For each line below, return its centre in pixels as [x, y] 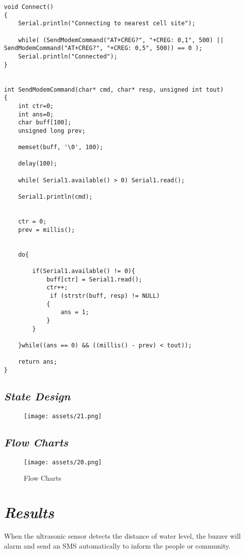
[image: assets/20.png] [63, 462]
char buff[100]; [45, 123]
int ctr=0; [36, 106]
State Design [37, 396]
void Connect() [29, 7]
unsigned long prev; [52, 131]
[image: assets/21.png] [63, 416]
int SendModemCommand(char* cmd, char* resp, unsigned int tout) [114, 89]
